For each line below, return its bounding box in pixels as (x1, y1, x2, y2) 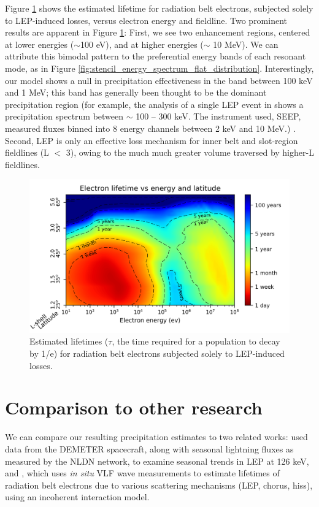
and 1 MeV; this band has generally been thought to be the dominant (5, 86, 267, 99)
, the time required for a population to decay (112, 335, 280, 348)
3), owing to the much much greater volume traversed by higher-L (66, 146, 314, 159)
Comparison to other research (5, 395, 263, 420)
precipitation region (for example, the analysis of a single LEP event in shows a (5, 97, 304, 110)
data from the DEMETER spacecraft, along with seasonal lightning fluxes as (5, 442, 294, 455)
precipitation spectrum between (5, 110, 124, 123)
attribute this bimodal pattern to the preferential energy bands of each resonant (5, 50, 306, 63)
